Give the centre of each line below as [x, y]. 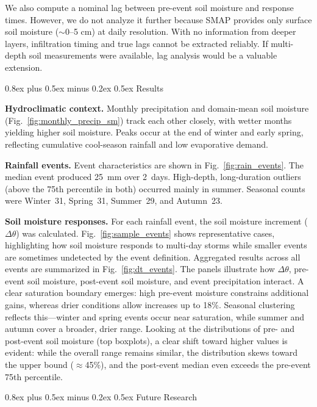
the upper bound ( [39, 365]
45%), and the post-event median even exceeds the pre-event [198, 365]
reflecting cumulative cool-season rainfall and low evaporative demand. [137, 144]
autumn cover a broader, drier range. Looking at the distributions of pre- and [150, 329]
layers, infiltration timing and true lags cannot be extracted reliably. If [137, 43]
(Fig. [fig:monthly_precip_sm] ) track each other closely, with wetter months [148, 120]
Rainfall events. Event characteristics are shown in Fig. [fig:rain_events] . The [154, 164]
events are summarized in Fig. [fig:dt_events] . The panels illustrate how [140, 269]
